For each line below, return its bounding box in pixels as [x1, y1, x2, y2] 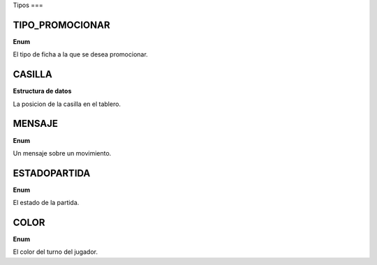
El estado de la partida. [13, 199, 80, 207]
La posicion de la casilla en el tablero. [13, 100, 121, 108]
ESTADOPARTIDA [13, 167, 91, 179]
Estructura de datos [13, 87, 72, 96]
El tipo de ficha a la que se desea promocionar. [13, 50, 148, 59]
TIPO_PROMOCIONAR [13, 19, 110, 31]
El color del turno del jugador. [13, 248, 98, 256]
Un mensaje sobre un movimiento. [13, 149, 112, 157]
